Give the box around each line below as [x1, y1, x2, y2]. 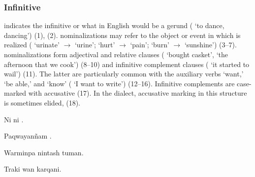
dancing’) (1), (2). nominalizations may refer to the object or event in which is [4, 30, 241, 40]
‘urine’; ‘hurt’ [74, 39, 115, 50]
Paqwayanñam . [4, 131, 52, 141]
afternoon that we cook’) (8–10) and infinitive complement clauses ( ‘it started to [4, 59, 250, 69]
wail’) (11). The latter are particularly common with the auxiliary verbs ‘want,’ [4, 69, 244, 79]
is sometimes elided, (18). [4, 97, 80, 107]
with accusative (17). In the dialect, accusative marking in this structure [28, 88, 247, 98]
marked [4, 88, 27, 98]
